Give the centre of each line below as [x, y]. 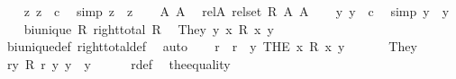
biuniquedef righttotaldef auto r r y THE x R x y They [212, 46]
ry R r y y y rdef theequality [119, 63]
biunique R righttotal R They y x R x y [149, 28]
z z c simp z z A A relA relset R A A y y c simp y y [237, 11]
